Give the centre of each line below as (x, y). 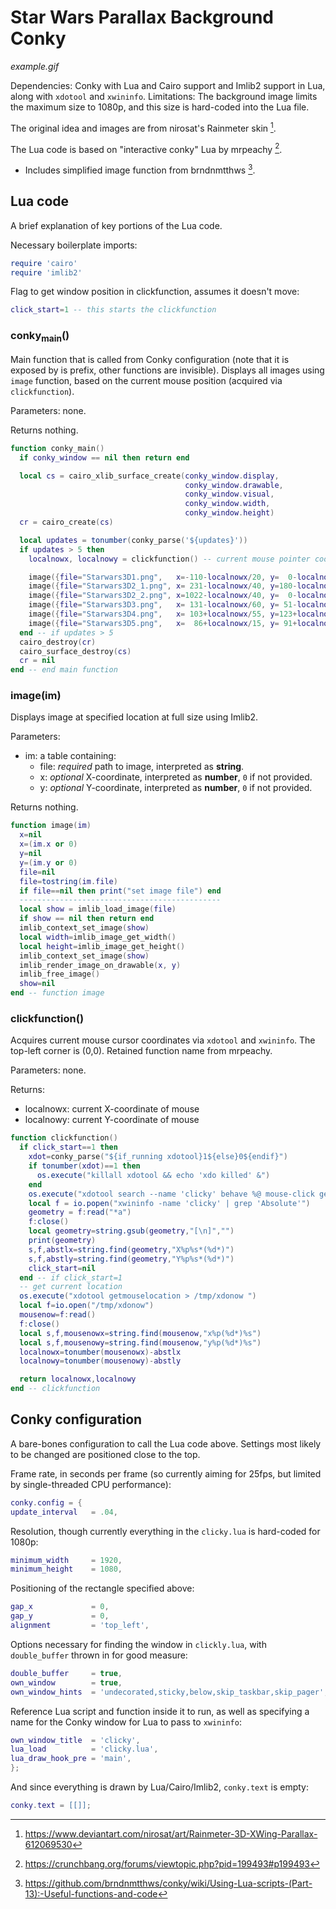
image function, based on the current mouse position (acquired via (146, 380)
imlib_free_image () (60, 974)
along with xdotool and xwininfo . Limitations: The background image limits (164, 96)
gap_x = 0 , (60, 1607)
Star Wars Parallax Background (142, 17)
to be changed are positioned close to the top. (105, 1454)
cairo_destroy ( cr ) (58, 642)
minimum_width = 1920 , (66, 1560)
